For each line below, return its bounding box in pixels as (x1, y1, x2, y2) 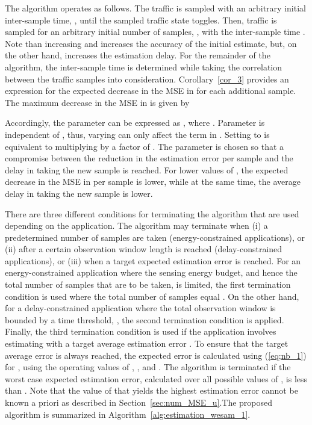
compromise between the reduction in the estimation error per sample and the (5, 152, 293, 164)
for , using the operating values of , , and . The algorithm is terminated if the (5, 361, 291, 373)
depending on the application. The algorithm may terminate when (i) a (5, 219, 268, 232)
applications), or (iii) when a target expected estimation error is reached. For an (5, 254, 301, 267)
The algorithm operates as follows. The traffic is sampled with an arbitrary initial (5, 2, 306, 14)
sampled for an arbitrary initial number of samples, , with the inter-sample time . (5, 25, 305, 38)
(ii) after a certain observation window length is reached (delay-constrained (5, 243, 282, 255)
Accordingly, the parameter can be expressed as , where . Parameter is (5, 116, 265, 129)
